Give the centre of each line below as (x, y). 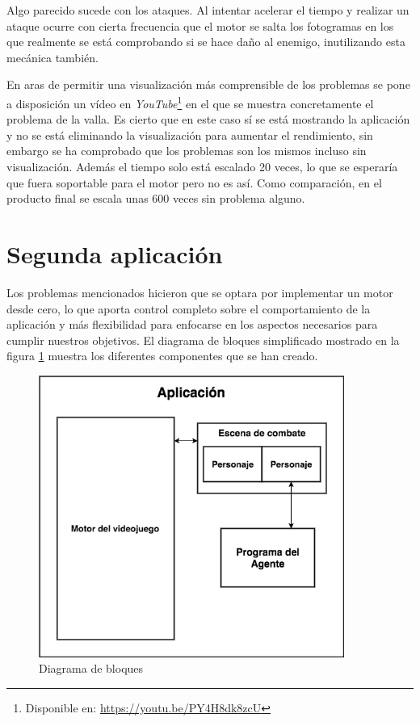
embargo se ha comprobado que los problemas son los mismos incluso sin (187, 151)
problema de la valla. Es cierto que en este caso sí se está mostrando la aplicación (208, 119)
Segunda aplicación (115, 253)
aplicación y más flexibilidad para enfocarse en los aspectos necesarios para (192, 324)
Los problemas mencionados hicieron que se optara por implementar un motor (200, 292)
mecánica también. (52, 57)
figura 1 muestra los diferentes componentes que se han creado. (162, 356)
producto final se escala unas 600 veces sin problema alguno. (156, 198)
